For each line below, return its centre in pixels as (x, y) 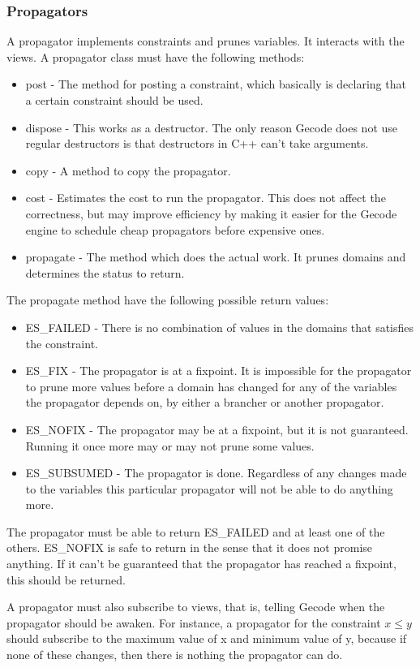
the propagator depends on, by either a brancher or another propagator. (205, 402)
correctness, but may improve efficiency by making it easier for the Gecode (211, 213)
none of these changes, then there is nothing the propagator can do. (175, 655)
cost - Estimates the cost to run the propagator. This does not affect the (206, 198)
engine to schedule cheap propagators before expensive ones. (175, 229)
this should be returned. (66, 579)
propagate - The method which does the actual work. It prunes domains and (216, 257)
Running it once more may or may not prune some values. (170, 445)
